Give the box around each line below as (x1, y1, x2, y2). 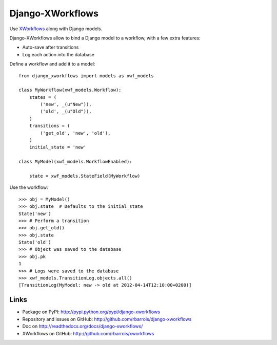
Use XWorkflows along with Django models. (9, 26, 103, 32)
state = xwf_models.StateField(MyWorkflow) (29, 173, 141, 179)
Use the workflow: (9, 184, 48, 190)
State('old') (18, 240, 51, 245)
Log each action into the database (22, 51, 95, 57)
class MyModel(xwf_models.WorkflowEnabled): (18, 159, 133, 165)
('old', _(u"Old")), (40, 109, 92, 115)
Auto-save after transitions (22, 44, 79, 51)
